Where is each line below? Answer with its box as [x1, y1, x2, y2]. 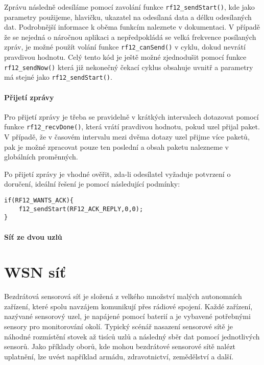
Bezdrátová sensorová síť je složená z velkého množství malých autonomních [4, 291, 242, 302]
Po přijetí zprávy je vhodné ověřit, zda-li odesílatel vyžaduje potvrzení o [4, 168, 231, 179]
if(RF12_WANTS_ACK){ [4, 197, 74, 204]
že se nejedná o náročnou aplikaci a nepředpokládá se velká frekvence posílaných [4, 31, 256, 42]
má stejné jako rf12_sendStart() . [4, 72, 112, 82]
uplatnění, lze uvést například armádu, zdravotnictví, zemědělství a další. [4, 351, 234, 361]
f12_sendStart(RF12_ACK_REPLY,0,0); [18, 205, 143, 213]
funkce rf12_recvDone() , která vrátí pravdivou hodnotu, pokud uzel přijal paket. [4, 121, 260, 132]
